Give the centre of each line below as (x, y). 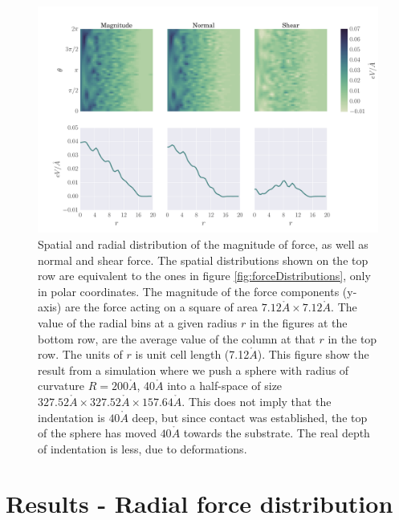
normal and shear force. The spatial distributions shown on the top (203, 260)
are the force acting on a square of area (161, 307)
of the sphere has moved (97, 433)
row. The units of (80, 354)
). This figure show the (313, 354)
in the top (352, 338)
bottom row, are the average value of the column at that (177, 338)
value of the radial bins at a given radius (138, 322)
